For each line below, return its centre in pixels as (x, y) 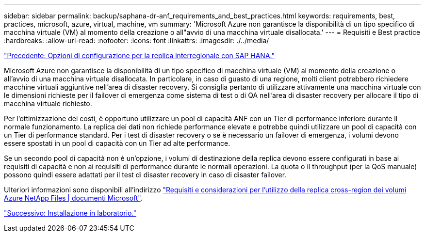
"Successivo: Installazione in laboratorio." (70, 213)
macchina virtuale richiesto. (48, 103)
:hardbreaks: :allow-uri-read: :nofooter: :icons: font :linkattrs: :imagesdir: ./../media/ (137, 40)
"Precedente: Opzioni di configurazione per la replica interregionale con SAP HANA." (139, 55)
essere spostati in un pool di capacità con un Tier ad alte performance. (117, 143)
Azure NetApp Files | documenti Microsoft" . (73, 198)
